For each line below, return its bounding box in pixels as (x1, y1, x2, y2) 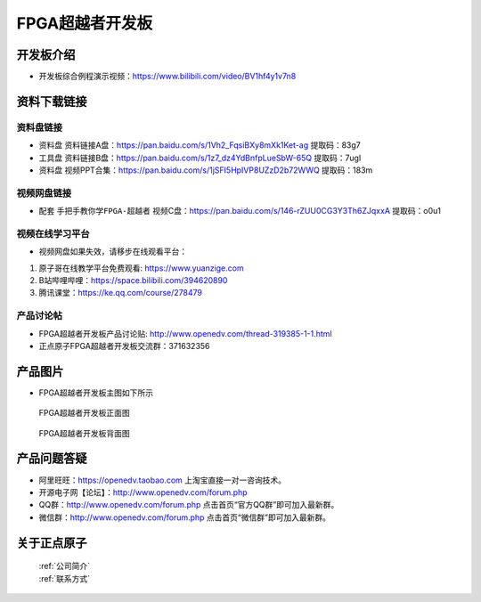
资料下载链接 (16, 94, 87, 109)
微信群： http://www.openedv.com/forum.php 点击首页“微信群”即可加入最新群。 (38, 512, 331, 523)
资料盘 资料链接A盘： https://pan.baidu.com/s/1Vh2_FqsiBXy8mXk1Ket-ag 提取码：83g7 (38, 140, 361, 150)
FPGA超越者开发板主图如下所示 (38, 387, 153, 398)
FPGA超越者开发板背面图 (38, 427, 130, 438)
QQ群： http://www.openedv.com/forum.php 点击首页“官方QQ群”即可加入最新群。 (38, 500, 339, 510)
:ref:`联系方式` (38, 573, 91, 583)
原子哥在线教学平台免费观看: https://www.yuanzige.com (38, 263, 244, 273)
